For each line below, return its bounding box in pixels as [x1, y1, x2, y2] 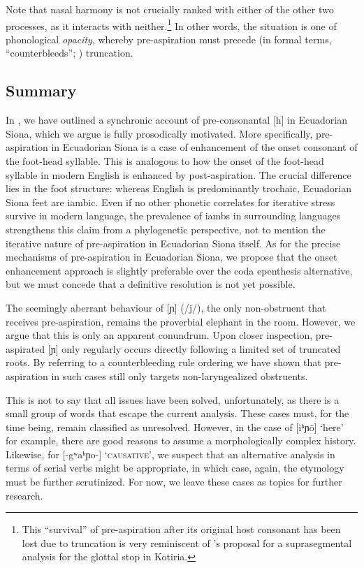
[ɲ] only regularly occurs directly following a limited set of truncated [48, 341, 341, 356]
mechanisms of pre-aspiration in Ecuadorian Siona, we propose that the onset [6, 249, 337, 264]
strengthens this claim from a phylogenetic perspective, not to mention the [6, 221, 326, 236]
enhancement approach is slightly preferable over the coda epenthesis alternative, [6, 263, 353, 277]
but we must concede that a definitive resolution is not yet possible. [6, 277, 296, 291]
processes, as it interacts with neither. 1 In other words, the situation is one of [6, 16, 337, 33]
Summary [6, 80, 77, 101]
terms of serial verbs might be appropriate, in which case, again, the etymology [6, 460, 344, 475]
